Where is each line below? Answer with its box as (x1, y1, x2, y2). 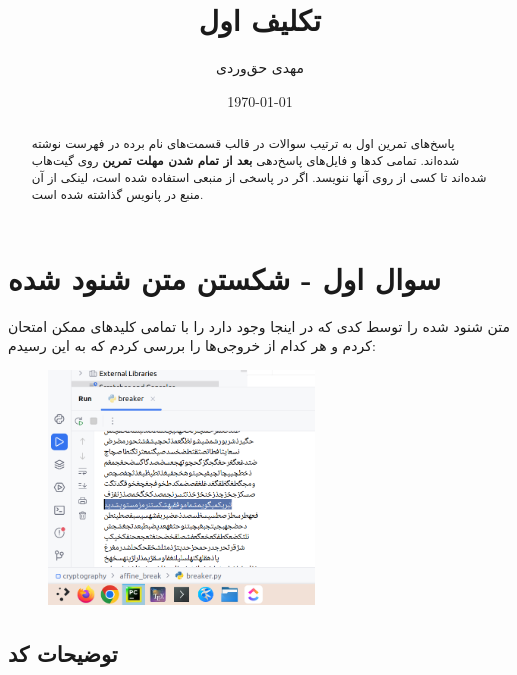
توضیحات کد (8, 638, 118, 669)
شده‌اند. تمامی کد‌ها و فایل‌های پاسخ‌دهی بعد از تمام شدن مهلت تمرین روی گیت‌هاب (31, 151, 460, 169)
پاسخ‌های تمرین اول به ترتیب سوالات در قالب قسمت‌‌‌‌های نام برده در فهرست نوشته (31, 135, 455, 152)
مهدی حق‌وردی (216, 57, 304, 78)
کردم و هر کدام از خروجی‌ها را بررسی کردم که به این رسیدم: (8, 335, 376, 356)
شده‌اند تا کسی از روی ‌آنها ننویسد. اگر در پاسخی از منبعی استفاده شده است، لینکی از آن (31, 169, 487, 186)
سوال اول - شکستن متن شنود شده (8, 257, 441, 298)
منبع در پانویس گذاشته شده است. (31, 186, 204, 203)
